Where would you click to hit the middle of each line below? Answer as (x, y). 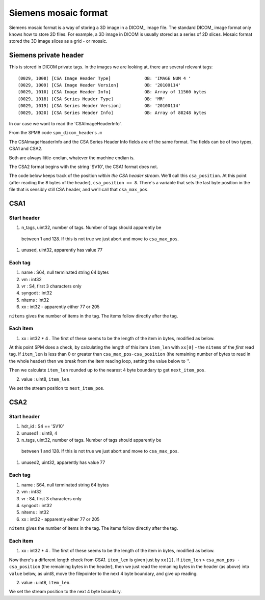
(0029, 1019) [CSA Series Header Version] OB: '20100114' (99, 106)
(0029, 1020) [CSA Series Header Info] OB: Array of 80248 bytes (112, 113)
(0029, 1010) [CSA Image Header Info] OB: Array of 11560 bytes (112, 92)
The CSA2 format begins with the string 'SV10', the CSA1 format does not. (83, 167)
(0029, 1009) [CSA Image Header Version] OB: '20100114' (99, 85)
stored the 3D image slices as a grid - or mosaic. (58, 41)
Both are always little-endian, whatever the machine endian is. (72, 158)
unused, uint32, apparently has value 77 (62, 250)
